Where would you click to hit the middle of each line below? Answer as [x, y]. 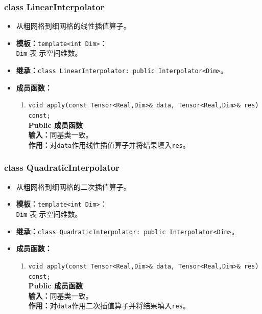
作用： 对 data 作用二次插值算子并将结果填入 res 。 [109, 306]
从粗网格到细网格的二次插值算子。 [73, 186]
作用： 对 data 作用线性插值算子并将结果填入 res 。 [109, 144]
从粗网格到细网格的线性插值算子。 [73, 26]
